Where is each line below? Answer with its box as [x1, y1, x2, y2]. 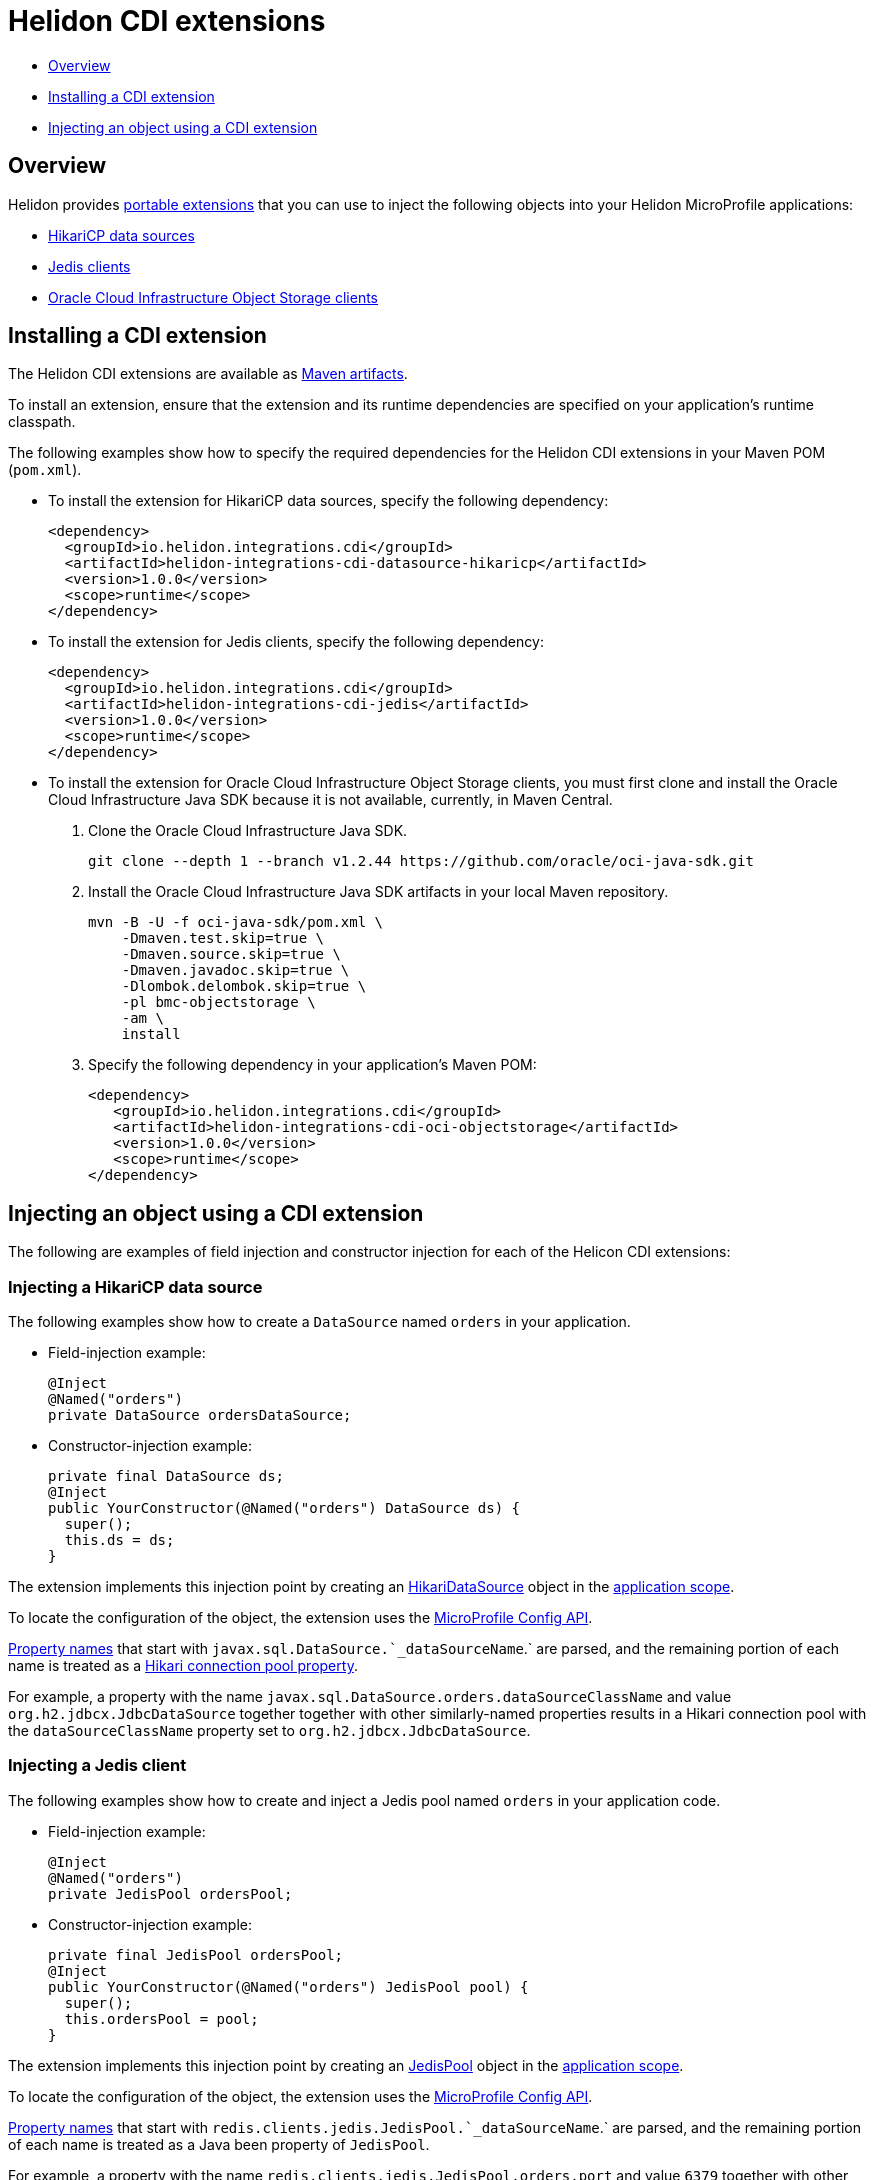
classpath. [8, 413, 76, 431]
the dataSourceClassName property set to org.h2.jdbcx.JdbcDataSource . [8, 1722, 531, 1740]
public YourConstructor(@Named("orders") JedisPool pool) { [48, 1978, 529, 1995]
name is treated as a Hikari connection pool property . [8, 1657, 358, 1675]
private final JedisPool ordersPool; [48, 1946, 344, 1963]
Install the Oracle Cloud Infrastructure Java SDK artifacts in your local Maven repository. [88, 883, 669, 901]
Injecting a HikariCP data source [8, 1276, 263, 1297]
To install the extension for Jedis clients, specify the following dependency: [48, 633, 544, 651]
